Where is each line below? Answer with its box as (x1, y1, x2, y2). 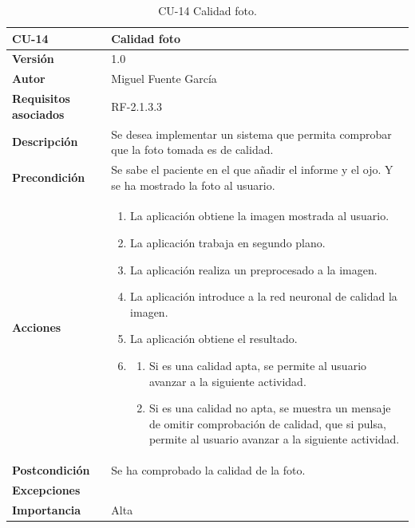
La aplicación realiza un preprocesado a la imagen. (130, 261, 377, 278)
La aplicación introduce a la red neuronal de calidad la (130, 288, 397, 305)
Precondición (12, 168, 85, 185)
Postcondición (12, 462, 90, 479)
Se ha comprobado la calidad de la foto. (111, 462, 306, 479)
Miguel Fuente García (111, 70, 217, 87)
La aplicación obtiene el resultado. (130, 330, 298, 347)
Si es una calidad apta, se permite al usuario (148, 357, 367, 373)
